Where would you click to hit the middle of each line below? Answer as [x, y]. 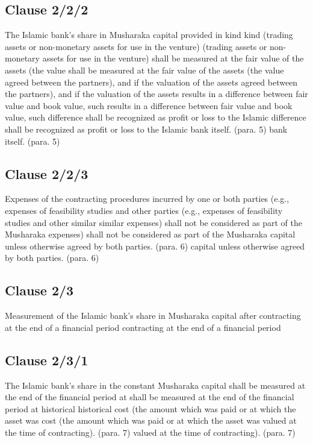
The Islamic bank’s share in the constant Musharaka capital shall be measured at [155, 385]
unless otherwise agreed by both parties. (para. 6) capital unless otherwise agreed [155, 246]
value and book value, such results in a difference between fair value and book [149, 105]
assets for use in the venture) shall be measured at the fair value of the [173, 58]
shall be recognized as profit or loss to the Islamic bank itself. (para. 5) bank [146, 129]
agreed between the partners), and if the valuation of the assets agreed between [151, 82]
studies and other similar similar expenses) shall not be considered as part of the [153, 222]
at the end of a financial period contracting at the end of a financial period [143, 327]
